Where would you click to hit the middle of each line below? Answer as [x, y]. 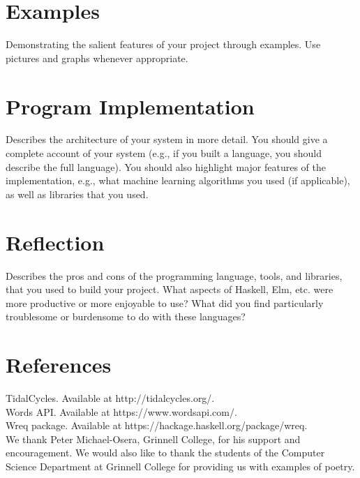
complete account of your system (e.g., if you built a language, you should [164, 153]
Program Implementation [130, 106]
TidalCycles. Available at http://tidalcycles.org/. [110, 398]
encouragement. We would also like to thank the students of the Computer [165, 453]
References [59, 365]
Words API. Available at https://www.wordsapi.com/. [121, 411]
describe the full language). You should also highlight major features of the [166, 166]
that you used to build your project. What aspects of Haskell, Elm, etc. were [170, 289]
